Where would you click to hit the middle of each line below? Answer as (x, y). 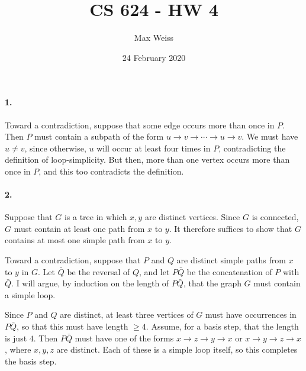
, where (18, 349)
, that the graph (212, 283)
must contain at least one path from (79, 228)
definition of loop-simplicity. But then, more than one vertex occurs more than (147, 159)
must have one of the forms (124, 338)
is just (16, 338)
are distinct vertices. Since (192, 217)
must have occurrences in (251, 314)
